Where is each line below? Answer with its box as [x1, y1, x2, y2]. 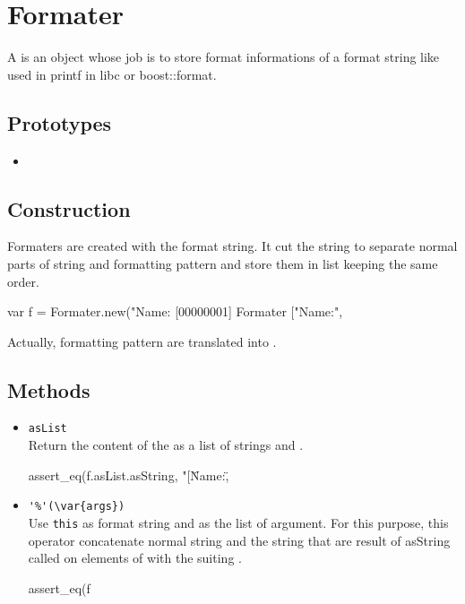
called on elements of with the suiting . [28, 548, 242, 567]
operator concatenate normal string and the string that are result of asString [28, 531, 451, 549]
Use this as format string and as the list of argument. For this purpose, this [28, 513, 449, 531]
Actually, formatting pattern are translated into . [7, 332, 277, 350]
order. [7, 272, 39, 290]
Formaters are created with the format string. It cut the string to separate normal [7, 237, 458, 255]
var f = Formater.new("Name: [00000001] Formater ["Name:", [7, 302, 343, 321]
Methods [7, 375, 90, 403]
